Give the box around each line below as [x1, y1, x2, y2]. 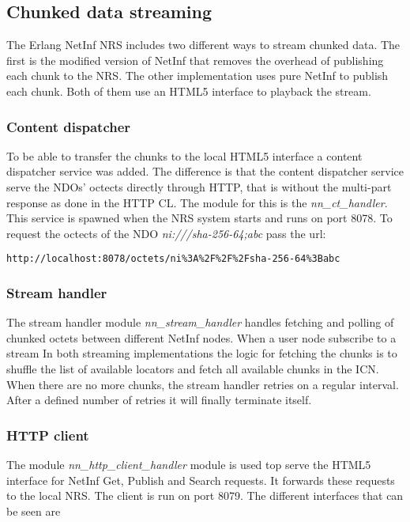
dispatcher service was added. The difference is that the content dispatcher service [6, 163, 404, 180]
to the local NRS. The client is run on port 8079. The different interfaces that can [6, 487, 404, 504]
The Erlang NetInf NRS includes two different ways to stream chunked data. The [6, 36, 401, 53]
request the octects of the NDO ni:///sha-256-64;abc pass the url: [6, 225, 326, 241]
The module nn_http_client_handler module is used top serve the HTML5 [6, 456, 371, 473]
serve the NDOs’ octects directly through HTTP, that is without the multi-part [6, 178, 392, 195]
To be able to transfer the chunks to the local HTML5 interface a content [6, 147, 363, 164]
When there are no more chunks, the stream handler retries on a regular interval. [6, 376, 399, 392]
